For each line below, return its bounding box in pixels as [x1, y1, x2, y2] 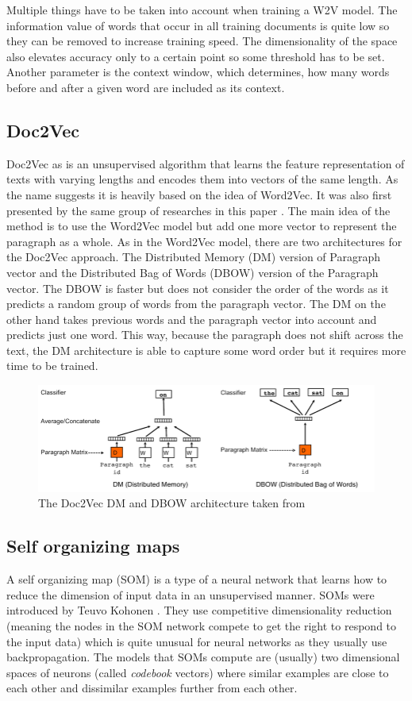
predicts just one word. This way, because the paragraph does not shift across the [6, 326, 403, 343]
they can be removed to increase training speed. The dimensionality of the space [6, 33, 398, 49]
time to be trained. [6, 357, 98, 374]
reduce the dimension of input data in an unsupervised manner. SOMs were [6, 586, 375, 603]
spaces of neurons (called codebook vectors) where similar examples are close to [6, 664, 389, 680]
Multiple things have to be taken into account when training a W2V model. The [6, 2, 398, 17]
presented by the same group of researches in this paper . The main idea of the [6, 202, 391, 218]
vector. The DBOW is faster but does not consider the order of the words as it [6, 279, 389, 296]
